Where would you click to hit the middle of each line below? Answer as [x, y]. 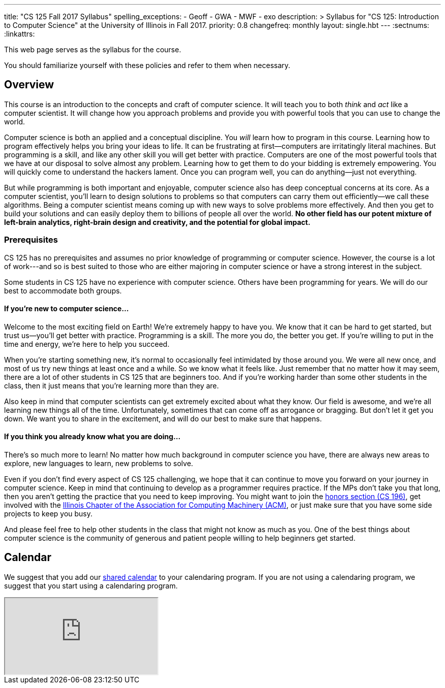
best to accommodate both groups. [63, 290]
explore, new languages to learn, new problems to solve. [99, 464]
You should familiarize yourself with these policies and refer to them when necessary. [147, 65]
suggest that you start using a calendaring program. [91, 585]
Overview [29, 85]
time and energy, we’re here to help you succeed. [87, 344]
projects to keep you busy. [49, 514]
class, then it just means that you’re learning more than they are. [112, 385]
